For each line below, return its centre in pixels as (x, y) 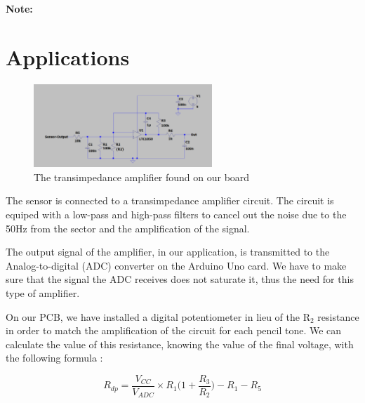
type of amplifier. (43, 292)
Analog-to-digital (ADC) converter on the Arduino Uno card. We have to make (176, 265)
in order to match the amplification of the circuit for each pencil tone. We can (174, 330)
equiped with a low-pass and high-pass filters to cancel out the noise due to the (176, 214)
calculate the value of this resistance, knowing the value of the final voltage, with (180, 344)
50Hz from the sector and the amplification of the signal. (128, 228)
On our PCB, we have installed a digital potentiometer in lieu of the (153, 316)
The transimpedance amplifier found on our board (142, 177)
